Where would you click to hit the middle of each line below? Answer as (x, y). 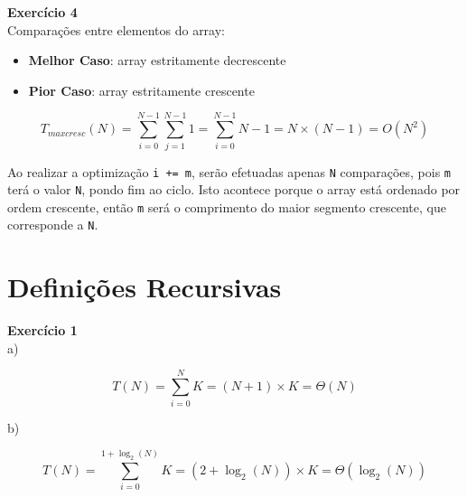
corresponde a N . (53, 225)
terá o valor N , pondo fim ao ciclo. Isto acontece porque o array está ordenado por (234, 189)
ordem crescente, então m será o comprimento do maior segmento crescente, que (227, 206)
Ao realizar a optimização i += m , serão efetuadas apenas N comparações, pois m (229, 171)
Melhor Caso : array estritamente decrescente (157, 60)
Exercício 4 (42, 12)
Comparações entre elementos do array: (116, 29)
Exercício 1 (42, 330)
